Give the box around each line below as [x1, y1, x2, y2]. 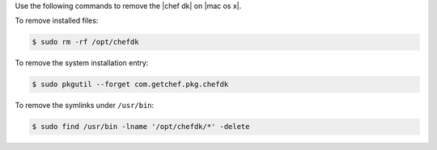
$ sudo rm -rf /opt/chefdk [32, 37, 139, 47]
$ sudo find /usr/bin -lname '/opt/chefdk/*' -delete [32, 122, 250, 131]
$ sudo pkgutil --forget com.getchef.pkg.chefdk [32, 80, 229, 89]
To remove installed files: [15, 16, 99, 26]
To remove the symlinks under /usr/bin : [15, 101, 155, 110]
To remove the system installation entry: [15, 58, 149, 68]
